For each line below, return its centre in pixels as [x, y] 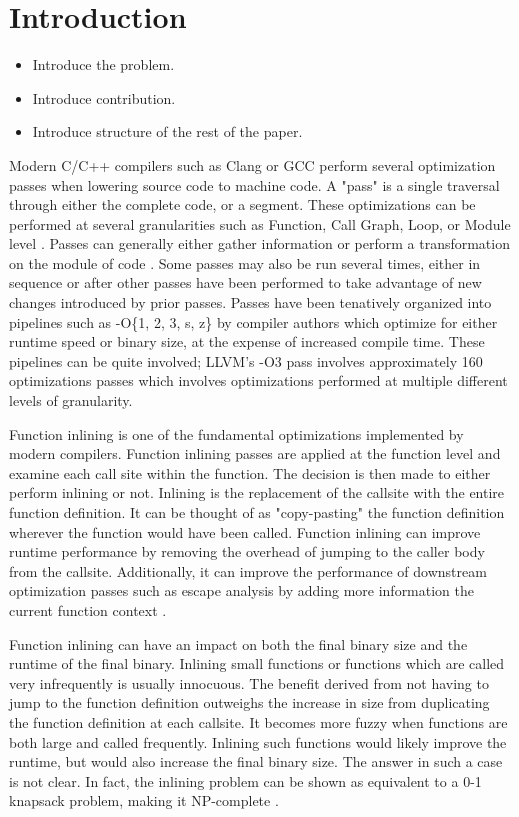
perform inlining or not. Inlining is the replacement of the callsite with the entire [257, 492]
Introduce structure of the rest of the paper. [167, 131]
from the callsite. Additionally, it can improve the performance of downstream [248, 570]
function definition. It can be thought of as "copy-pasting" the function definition [257, 512]
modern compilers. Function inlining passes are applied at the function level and [255, 453]
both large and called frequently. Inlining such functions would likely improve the [258, 741]
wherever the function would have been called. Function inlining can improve [245, 531]
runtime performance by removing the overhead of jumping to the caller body [247, 551]
